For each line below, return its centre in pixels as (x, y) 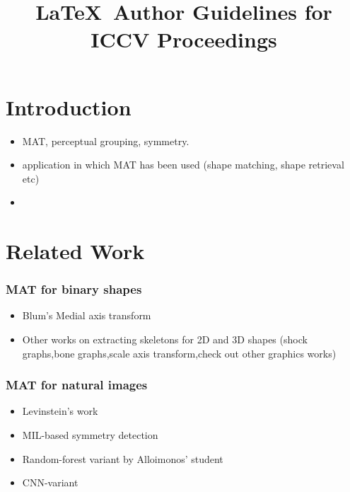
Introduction (69, 107)
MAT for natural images (77, 385)
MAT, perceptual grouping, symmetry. (106, 141)
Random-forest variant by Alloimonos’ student (123, 458)
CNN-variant (50, 482)
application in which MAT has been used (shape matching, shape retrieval (183, 165)
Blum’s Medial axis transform (87, 315)
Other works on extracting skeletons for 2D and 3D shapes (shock (165, 339)
